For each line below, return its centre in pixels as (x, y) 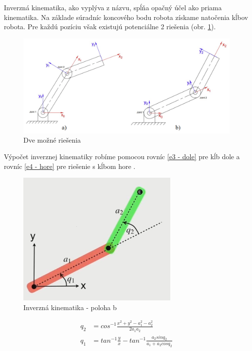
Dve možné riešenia (52, 140)
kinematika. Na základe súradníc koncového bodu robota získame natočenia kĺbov (126, 17)
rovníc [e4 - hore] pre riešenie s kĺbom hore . (70, 166)
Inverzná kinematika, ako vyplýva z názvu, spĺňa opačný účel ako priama (113, 7)
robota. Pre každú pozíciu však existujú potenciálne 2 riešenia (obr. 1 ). (110, 27)
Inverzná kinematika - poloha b (70, 307)
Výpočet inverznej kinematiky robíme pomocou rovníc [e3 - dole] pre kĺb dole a (122, 156)
